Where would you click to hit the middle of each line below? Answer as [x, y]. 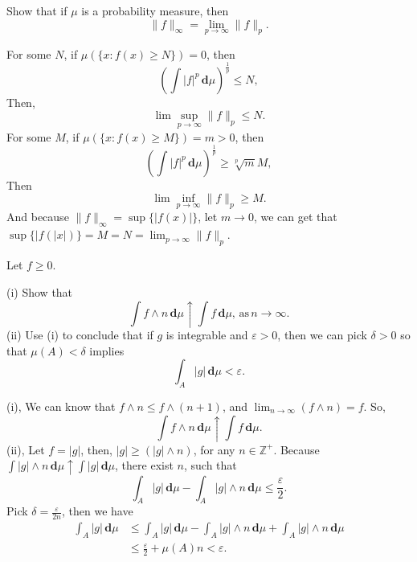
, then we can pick [322, 335]
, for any [214, 449]
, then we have [97, 511]
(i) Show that [40, 291]
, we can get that [295, 217]
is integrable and [207, 335]
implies [107, 350]
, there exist [144, 465]
